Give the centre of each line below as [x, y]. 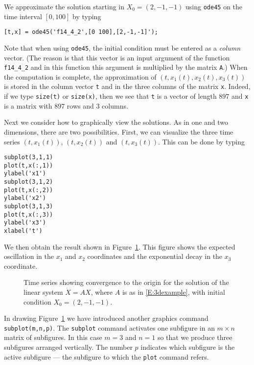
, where [102, 292]
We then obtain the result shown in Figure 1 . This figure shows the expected [120, 246]
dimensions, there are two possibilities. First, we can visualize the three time [119, 131]
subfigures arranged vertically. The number [68, 347]
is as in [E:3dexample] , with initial [173, 292]
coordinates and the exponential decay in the [155, 256]
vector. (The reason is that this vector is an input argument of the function [117, 57]
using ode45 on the [214, 6]
